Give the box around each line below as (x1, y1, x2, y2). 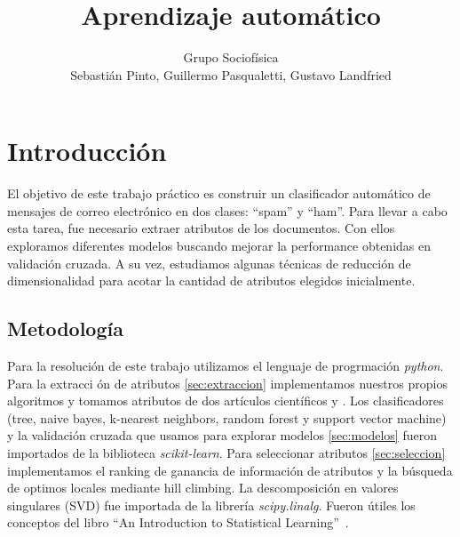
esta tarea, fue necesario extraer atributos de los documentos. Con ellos (7, 219, 395, 237)
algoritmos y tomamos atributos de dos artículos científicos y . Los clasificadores (7, 391, 444, 410)
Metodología (7, 315, 123, 342)
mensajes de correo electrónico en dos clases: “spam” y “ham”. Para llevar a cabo (7, 201, 448, 220)
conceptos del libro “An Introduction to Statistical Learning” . (7, 513, 349, 532)
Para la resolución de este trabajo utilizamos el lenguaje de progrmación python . (7, 357, 444, 375)
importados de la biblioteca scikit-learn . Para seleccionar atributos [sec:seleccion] (7, 443, 446, 461)
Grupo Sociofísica (183, 48, 279, 67)
